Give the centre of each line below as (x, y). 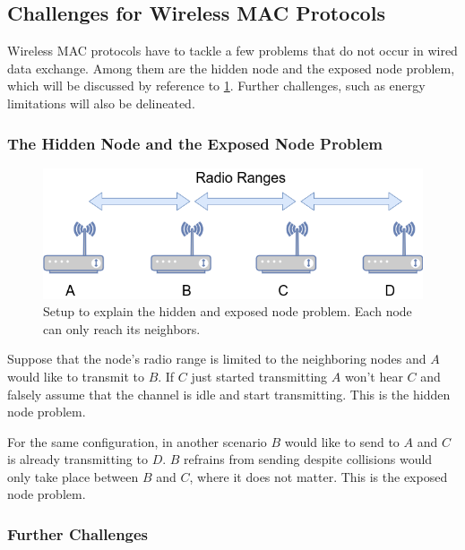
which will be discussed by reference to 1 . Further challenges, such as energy (216, 86)
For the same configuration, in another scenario (137, 441)
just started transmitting (259, 376)
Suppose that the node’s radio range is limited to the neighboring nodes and (217, 359)
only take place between (73, 476)
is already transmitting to (77, 459)
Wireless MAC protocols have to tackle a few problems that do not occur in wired (232, 51)
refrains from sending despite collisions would (308, 459)
